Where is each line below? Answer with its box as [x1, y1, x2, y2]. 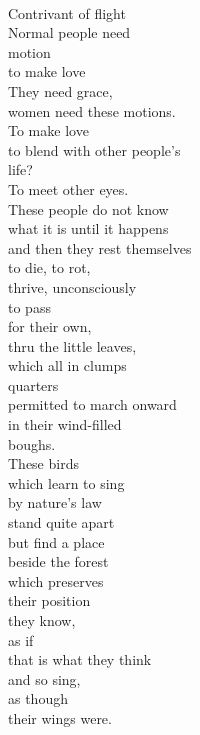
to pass [8, 296, 51, 317]
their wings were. [8, 707, 112, 728]
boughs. [8, 433, 56, 454]
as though [8, 688, 68, 709]
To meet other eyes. [8, 178, 129, 199]
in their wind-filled [8, 414, 122, 435]
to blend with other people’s [8, 139, 181, 160]
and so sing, [8, 668, 81, 689]
